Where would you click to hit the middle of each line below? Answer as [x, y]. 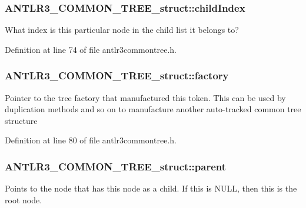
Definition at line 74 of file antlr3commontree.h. [91, 49]
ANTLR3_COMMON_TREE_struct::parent [116, 166]
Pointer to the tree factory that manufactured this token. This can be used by [145, 97]
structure [21, 120]
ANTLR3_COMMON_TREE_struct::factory [117, 76]
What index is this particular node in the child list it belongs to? [122, 30]
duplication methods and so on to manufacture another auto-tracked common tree [153, 109]
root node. [24, 199]
